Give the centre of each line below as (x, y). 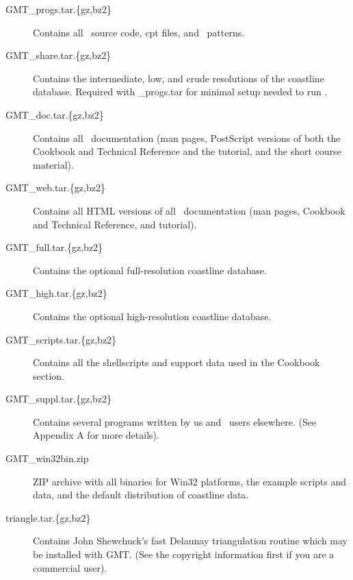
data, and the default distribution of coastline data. (141, 495)
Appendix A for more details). (96, 435)
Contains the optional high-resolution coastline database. (152, 316)
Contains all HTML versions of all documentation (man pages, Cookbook (189, 210)
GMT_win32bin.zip (47, 458)
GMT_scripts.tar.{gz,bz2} (61, 339)
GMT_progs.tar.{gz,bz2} (59, 9)
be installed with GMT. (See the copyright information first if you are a (184, 554)
